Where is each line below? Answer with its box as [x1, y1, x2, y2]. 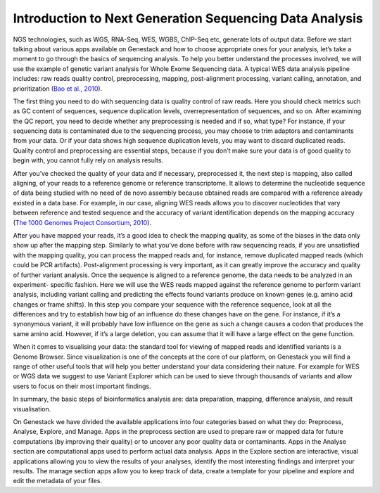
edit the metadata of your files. [13, 477, 102, 485]
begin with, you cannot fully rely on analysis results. [13, 156, 164, 165]
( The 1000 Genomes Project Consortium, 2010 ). [13, 218, 151, 226]
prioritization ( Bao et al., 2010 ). [13, 84, 103, 93]
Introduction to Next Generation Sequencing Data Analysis [13, 11, 364, 26]
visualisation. [13, 404, 51, 413]
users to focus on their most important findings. [13, 382, 151, 390]
